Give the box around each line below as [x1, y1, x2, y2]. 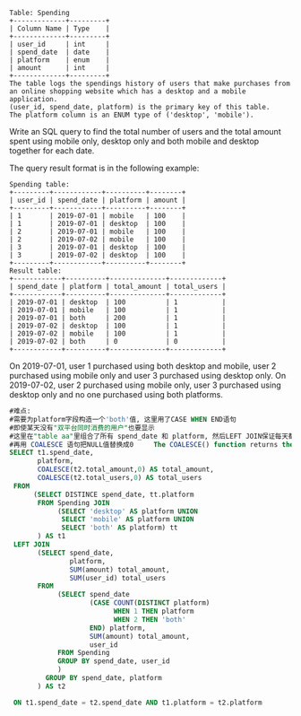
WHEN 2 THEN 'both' [113, 615, 186, 624]
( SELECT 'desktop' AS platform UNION [56, 507, 199, 516]
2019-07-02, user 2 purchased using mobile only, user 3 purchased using [9, 380, 281, 390]
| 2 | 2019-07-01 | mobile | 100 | [9, 227, 186, 236]
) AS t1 [37, 532, 66, 541]
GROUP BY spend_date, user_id [56, 657, 170, 666]
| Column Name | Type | [9, 24, 110, 33]
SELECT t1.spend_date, [9, 449, 94, 458]
